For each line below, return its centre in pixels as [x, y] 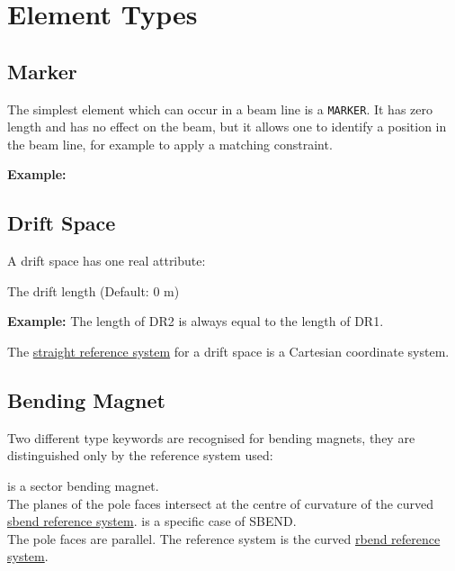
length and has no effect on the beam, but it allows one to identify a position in [227, 127]
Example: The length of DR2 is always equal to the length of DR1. [196, 321]
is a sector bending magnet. [83, 485]
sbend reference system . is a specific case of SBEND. [152, 521]
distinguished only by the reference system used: [140, 455]
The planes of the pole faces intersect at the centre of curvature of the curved [221, 503]
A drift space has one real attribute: [107, 261]
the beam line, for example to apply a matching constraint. [170, 144]
